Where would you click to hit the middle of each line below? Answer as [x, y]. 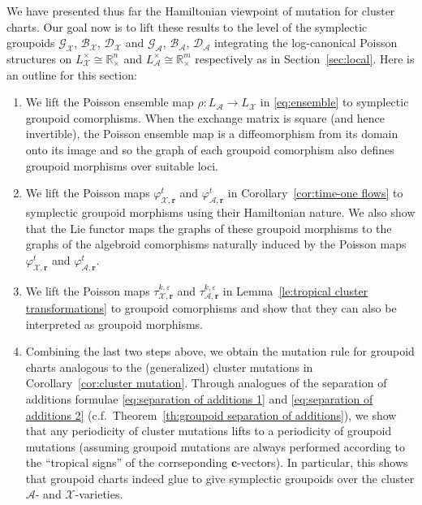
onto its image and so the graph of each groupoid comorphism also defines [210, 149]
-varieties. [99, 494]
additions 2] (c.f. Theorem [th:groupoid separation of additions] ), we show [211, 414]
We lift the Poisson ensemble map [110, 102]
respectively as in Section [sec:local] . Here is [305, 58]
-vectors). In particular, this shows [323, 462]
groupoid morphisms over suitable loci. [122, 165]
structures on [39, 58]
